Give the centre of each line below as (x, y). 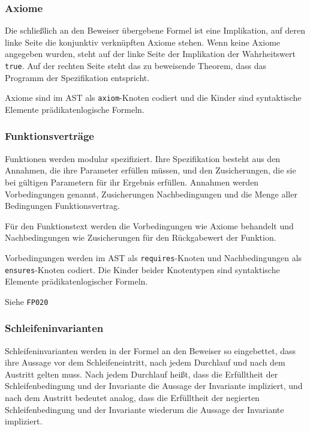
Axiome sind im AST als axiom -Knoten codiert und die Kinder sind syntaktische (153, 98)
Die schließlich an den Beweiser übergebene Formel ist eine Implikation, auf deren (155, 30)
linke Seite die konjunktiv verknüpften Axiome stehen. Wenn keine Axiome (143, 42)
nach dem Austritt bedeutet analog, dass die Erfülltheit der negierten (132, 398)
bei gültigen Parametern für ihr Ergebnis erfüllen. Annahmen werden (132, 182)
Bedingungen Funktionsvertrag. (62, 206)
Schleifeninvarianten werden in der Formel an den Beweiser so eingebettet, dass (151, 350)
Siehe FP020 (27, 301)
